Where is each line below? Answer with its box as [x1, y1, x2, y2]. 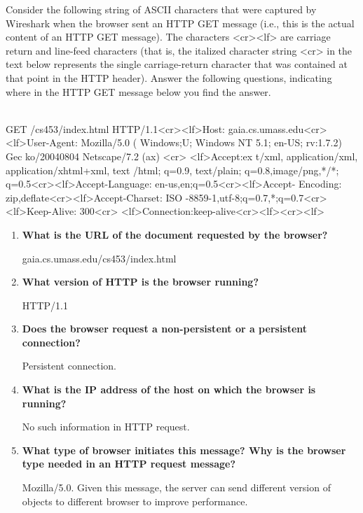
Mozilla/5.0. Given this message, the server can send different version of [22, 480, 331, 495]
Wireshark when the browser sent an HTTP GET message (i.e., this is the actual [6, 15, 355, 30]
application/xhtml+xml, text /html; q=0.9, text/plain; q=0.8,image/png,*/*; [6, 162, 339, 177]
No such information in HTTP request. [22, 419, 190, 434]
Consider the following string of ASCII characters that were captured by [6, 2, 317, 16]
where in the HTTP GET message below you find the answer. [6, 84, 271, 99]
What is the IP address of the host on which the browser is [22, 382, 316, 397]
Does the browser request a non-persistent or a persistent [22, 321, 308, 336]
